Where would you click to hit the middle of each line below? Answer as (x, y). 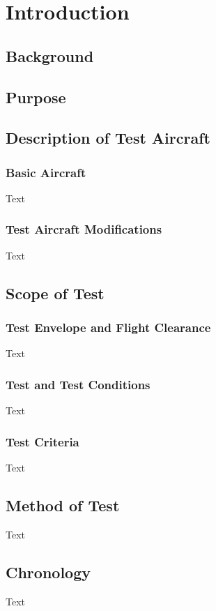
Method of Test (63, 505)
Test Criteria (43, 441)
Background (50, 55)
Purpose (36, 97)
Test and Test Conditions (78, 384)
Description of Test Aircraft (108, 138)
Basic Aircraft (46, 172)
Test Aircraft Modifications (84, 229)
